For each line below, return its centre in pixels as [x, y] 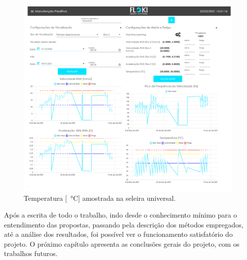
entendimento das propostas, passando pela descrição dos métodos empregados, [124, 224]
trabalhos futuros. [31, 253]
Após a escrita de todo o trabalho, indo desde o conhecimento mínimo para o [121, 214]
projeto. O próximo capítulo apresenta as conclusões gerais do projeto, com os [122, 243]
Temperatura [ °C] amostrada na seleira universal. [100, 198]
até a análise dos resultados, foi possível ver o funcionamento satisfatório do [118, 234]
